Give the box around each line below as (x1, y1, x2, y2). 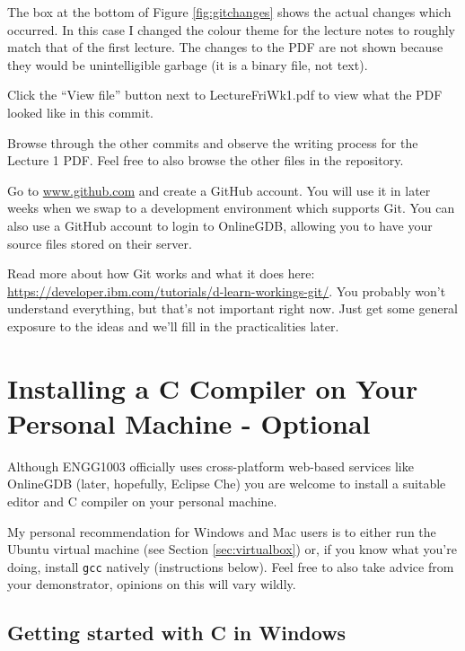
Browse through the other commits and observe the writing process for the (7, 133, 418, 152)
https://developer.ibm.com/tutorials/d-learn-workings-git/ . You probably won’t (7, 281, 446, 300)
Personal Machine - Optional (7, 404, 371, 441)
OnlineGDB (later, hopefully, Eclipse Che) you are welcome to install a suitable (7, 474, 446, 493)
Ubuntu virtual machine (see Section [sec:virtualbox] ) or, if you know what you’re (7, 540, 457, 559)
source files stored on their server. (7, 233, 192, 252)
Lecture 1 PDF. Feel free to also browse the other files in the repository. (7, 151, 404, 170)
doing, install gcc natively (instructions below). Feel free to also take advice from (7, 557, 454, 576)
